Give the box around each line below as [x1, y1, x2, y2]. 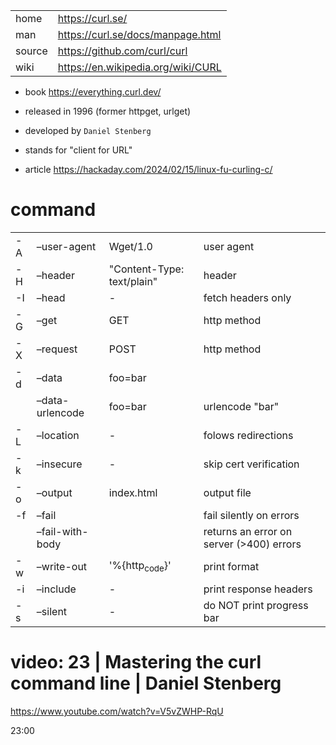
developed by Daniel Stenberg [24, 125, 152, 136]
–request [36, 342, 78, 356]
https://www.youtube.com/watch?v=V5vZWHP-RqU [10, 705, 224, 717]
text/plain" [108, 274, 158, 288]
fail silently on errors [203, 508, 300, 522]
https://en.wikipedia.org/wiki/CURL [57, 60, 222, 74]
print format [203, 559, 260, 573]
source [15, 44, 48, 58]
